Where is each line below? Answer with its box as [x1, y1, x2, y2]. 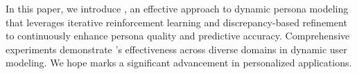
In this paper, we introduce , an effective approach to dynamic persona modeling [6, 1, 349, 15]
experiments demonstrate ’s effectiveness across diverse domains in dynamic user [6, 41, 347, 56]
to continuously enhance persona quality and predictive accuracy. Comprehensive [6, 28, 350, 43]
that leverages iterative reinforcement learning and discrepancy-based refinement [6, 15, 347, 29]
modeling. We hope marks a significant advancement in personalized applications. [6, 55, 352, 70]
